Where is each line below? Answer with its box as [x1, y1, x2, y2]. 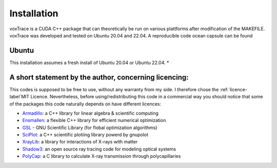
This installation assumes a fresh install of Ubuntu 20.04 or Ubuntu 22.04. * [9, 59, 169, 66]
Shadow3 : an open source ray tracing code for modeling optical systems [22, 146, 176, 152]
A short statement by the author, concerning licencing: [9, 73, 189, 81]
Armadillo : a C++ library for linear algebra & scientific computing [22, 110, 159, 116]
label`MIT [9, 94, 30, 100]
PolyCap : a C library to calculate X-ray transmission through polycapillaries [22, 153, 181, 159]
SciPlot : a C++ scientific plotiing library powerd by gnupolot [22, 132, 149, 138]
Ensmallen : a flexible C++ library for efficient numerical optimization [22, 117, 166, 123]
